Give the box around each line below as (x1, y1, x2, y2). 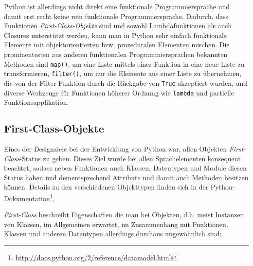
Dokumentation (4, 193, 50, 203)
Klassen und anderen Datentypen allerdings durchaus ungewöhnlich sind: (4, 228, 222, 239)
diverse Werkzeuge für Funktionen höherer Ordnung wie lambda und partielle (4, 87, 234, 97)
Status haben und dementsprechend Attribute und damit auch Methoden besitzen (4, 172, 249, 182)
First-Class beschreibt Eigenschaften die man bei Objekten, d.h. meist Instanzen (4, 209, 244, 220)
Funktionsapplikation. (4, 97, 69, 107)
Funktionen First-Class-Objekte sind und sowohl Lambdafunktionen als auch (4, 20, 232, 31)
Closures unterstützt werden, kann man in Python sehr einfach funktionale (4, 30, 227, 40)
